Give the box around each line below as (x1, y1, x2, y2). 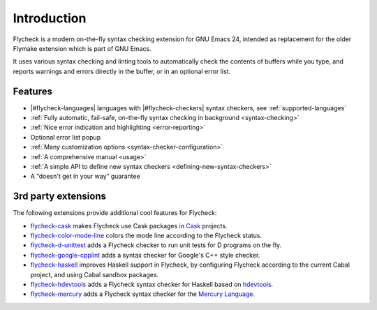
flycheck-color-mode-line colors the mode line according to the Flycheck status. (30, 231, 263, 240)
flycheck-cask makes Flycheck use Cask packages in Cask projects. (30, 221, 228, 230)
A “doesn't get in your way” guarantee (30, 172, 141, 181)
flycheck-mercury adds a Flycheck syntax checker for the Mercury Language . (30, 290, 255, 298)
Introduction (13, 10, 87, 26)
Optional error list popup (30, 133, 101, 141)
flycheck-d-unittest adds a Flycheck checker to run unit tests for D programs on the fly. (30, 241, 282, 249)
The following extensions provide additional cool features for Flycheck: (13, 209, 217, 217)
